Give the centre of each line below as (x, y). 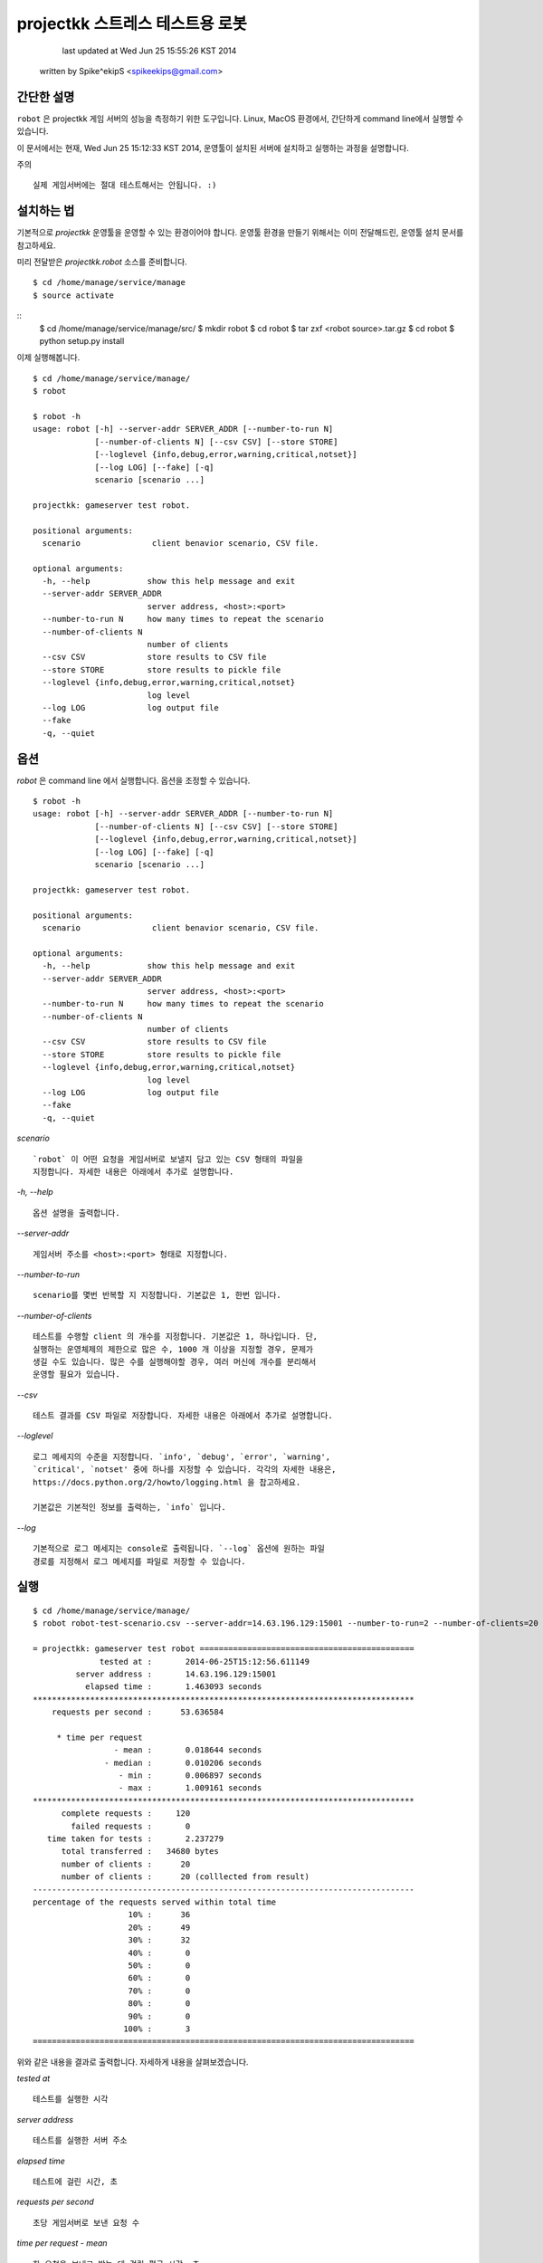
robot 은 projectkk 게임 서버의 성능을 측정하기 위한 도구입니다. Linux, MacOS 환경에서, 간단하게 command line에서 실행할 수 (240, 119)
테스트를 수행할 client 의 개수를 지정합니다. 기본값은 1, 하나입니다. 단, (176, 1337)
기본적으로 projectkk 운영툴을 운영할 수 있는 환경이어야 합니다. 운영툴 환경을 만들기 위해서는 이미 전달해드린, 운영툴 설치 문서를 (240, 233)
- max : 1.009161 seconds (190, 1788)
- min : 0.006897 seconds (190, 1776)
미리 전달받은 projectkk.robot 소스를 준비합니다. (102, 262)
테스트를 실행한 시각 (71, 2099)
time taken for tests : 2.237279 (135, 1839)
